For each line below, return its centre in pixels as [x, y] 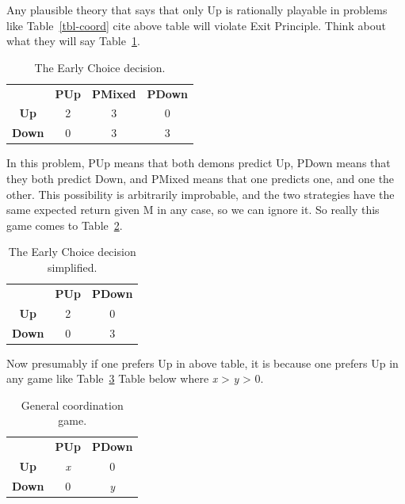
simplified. [73, 267]
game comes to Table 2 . [65, 225]
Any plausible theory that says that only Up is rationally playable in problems [197, 10]
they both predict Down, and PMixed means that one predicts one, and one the [201, 178]
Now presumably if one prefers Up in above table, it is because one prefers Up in [202, 363]
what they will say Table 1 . [73, 41]
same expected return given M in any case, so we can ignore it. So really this [193, 210]
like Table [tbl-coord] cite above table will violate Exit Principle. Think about [196, 25]
